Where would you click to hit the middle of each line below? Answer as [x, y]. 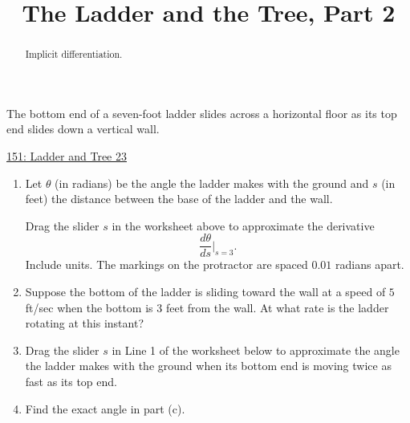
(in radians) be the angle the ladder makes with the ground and [212, 183]
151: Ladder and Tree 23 [67, 156]
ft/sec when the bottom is [89, 307]
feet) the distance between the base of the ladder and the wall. [179, 199]
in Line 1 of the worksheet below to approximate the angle [256, 350]
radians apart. [370, 264]
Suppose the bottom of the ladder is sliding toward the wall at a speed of [205, 292]
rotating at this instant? [85, 323]
